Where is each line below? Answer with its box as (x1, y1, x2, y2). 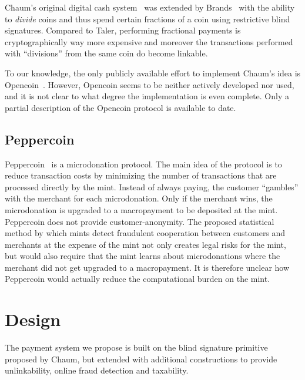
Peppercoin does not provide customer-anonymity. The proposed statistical (5, 215, 274, 227)
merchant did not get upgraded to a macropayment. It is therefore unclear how (5, 261, 290, 273)
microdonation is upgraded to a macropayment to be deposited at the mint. (5, 203, 278, 216)
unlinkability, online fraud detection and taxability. (5, 364, 189, 376)
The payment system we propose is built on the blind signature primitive (5, 341, 268, 354)
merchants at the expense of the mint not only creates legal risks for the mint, (5, 238, 286, 250)
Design (5, 307, 61, 331)
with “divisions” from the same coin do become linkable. (5, 47, 208, 59)
